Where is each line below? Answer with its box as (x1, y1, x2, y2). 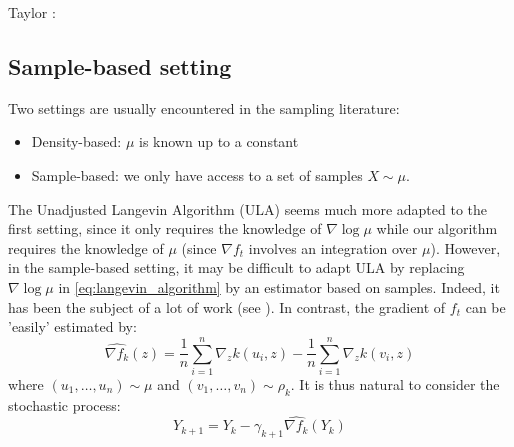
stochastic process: (8, 394, 121, 415)
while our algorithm (376, 218, 498, 239)
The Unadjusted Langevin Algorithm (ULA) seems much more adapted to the (8, 198, 488, 219)
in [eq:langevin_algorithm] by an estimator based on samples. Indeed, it (58, 276, 500, 297)
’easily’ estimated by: (8, 316, 137, 337)
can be (465, 296, 506, 317)
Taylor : (8, 2, 56, 22)
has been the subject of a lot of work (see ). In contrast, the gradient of (8, 296, 446, 317)
